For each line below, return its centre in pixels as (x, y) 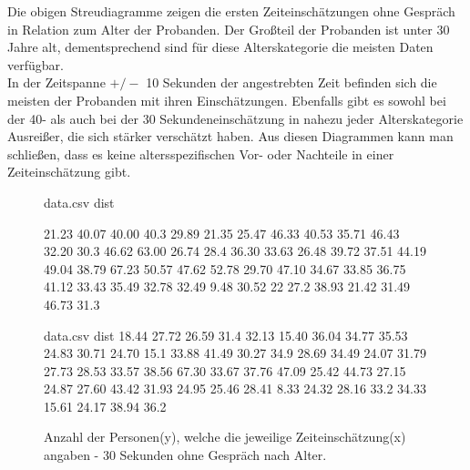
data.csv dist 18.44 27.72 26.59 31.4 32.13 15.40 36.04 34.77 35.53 (226, 335)
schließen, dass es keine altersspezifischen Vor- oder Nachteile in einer (201, 153)
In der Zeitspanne (56, 82)
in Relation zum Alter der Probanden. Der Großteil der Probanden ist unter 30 (229, 29)
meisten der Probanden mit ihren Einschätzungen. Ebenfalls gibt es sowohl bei (227, 100)
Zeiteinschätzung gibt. (69, 172)
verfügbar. (36, 64)
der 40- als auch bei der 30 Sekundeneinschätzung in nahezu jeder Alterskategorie (235, 118)
